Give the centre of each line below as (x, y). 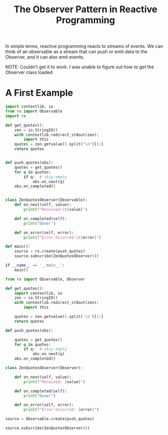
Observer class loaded (29, 72)
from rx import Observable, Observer (45, 279)
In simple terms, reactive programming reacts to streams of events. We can (84, 46)
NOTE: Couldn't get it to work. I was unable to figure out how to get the (80, 67)
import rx (16, 116)
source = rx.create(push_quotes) (50, 251)
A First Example (39, 93)
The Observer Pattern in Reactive (86, 9)
